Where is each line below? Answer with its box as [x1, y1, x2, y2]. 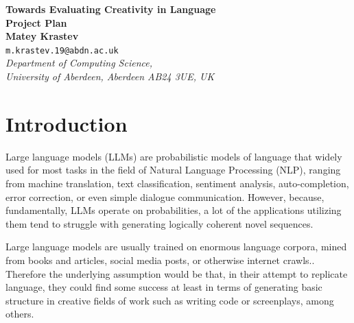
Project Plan [5, 15, 67, 29]
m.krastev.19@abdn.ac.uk [5, 45, 119, 56]
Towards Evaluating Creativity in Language [5, 2, 216, 16]
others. [5, 307, 34, 321]
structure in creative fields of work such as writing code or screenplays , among [5, 293, 334, 307]
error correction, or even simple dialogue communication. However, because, [5, 189, 324, 204]
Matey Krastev [5, 29, 79, 43]
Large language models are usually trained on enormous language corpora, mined [5, 239, 347, 254]
